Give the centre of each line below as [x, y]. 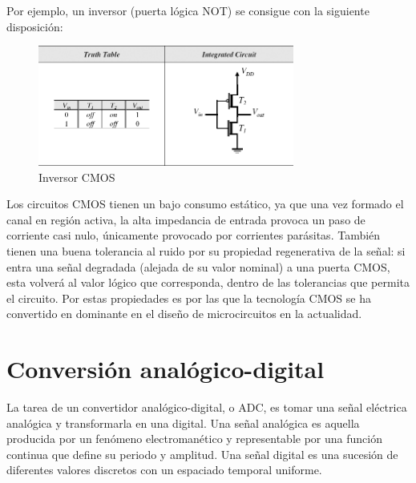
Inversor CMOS [77, 177]
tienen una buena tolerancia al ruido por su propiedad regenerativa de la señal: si [206, 250]
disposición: [35, 26]
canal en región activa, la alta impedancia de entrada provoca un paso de [186, 219]
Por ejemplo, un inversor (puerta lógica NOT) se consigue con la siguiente [188, 10]
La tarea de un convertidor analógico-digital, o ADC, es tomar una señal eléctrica [207, 407]
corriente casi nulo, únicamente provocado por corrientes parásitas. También [194, 235]
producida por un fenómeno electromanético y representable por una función [194, 439]
